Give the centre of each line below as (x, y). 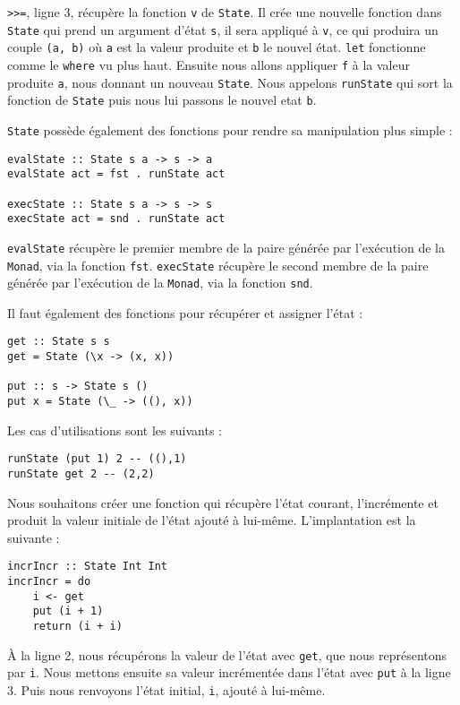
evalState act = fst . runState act (116, 174)
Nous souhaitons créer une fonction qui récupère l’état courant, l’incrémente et (223, 502)
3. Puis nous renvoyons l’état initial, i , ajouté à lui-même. (166, 690)
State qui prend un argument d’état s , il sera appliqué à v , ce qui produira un (223, 29)
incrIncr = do (49, 582)
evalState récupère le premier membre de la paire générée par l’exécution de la (226, 247)
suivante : (34, 537)
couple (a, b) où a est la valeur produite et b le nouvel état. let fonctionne (217, 47)
